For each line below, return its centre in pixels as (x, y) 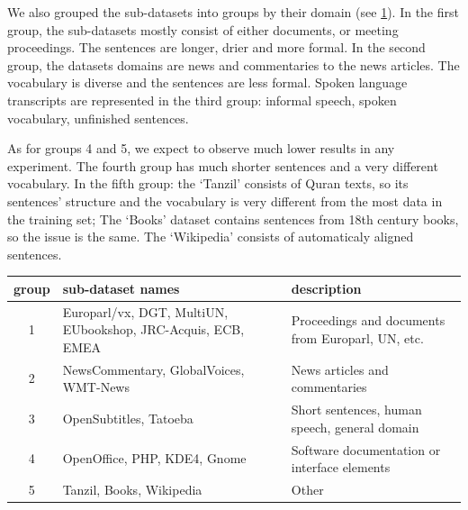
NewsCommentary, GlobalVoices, (153, 369)
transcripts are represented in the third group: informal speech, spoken (202, 100)
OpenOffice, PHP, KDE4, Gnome (154, 458)
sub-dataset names (121, 288)
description (326, 288)
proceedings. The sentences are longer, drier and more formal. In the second (216, 47)
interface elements (341, 467)
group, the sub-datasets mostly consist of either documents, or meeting (203, 29)
